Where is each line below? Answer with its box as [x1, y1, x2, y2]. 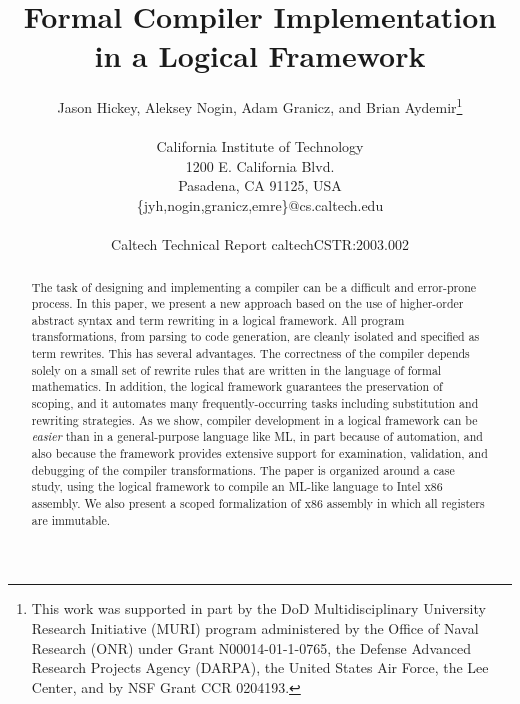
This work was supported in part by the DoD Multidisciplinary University [31, 598, 486, 619]
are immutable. [31, 511, 111, 528]
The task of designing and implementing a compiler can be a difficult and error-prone [31, 278, 477, 295]
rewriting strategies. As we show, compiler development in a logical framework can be [31, 411, 478, 428]
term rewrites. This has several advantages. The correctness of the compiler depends [31, 345, 470, 362]
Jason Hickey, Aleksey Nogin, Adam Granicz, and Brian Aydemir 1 [57, 94, 463, 117]
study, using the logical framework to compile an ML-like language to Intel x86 [31, 478, 443, 495]
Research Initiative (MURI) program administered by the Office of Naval [31, 617, 479, 638]
